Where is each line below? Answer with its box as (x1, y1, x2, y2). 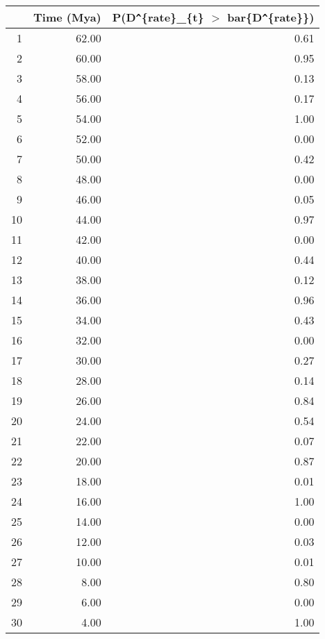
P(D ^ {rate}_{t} (112, 9, 204, 25)
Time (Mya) (33, 9, 101, 25)
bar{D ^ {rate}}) (227, 9, 315, 25)
